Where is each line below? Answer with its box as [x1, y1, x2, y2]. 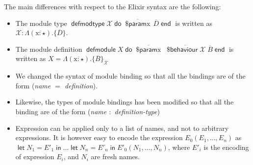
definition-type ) [114, 106, 160, 116]
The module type [15, 18, 67, 28]
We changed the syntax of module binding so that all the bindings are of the [15, 71, 246, 81]
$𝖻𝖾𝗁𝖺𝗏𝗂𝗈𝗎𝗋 [167, 46, 198, 53]
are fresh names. [91, 151, 140, 162]
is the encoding [203, 142, 249, 152]
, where [168, 142, 190, 152]
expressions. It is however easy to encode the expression [15, 132, 183, 143]
